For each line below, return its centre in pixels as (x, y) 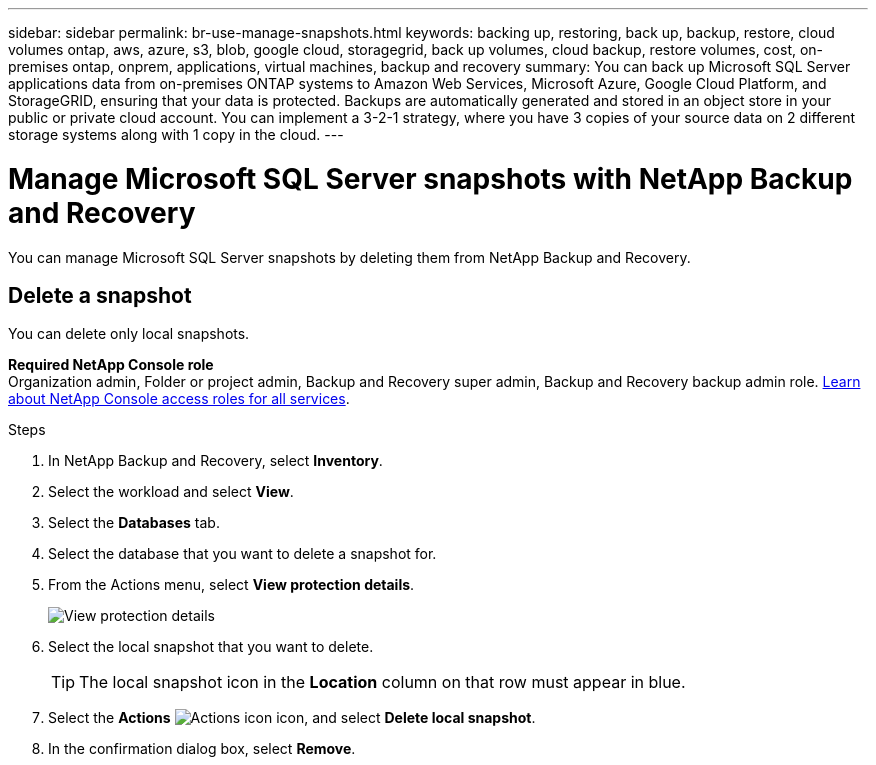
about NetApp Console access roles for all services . (179, 399)
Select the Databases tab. (134, 523)
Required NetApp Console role (111, 365)
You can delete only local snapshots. (129, 334)
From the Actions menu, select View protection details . (231, 585)
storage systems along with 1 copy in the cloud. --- (176, 134)
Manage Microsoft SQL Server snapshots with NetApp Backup (430, 178)
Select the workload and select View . (171, 492)
